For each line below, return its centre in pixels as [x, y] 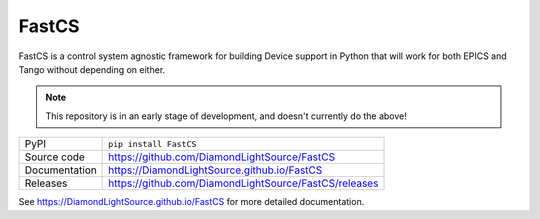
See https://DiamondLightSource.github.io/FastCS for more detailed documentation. [191, 202]
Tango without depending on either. [92, 69]
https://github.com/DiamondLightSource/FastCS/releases [243, 183]
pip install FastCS [152, 143]
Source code [54, 157]
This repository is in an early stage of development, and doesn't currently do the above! [226, 116]
